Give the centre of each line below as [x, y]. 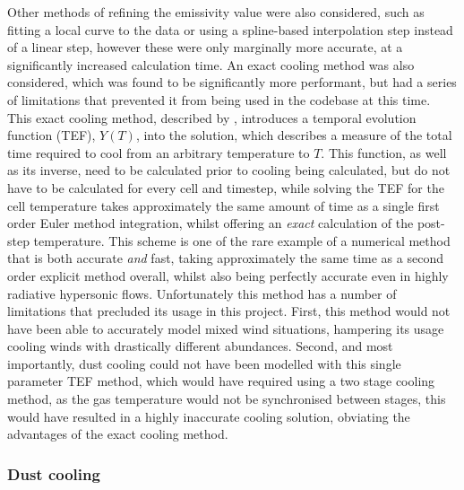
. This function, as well [384, 152]
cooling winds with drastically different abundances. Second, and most [200, 346]
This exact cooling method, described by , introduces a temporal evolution [212, 117]
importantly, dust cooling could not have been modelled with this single [204, 363]
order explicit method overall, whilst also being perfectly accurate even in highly [228, 275]
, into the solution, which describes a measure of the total [294, 135]
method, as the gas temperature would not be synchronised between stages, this [227, 399]
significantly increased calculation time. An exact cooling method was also [211, 64]
